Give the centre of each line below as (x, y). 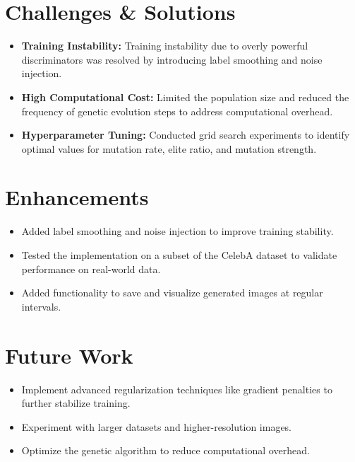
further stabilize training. (76, 403)
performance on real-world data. (91, 268)
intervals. (41, 306)
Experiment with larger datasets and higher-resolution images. (157, 426)
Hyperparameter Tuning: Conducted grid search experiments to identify (186, 135)
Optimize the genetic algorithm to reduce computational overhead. (166, 450)
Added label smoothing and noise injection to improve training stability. (177, 231)
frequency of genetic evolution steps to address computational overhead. (177, 111)
